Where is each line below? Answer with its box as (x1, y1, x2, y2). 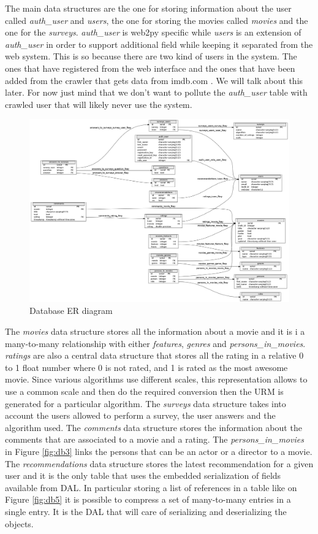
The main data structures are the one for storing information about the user (5, 2, 292, 14)
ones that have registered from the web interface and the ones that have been (5, 61, 295, 74)
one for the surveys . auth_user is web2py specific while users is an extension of (5, 26, 301, 39)
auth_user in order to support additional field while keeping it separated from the (5, 37, 313, 50)
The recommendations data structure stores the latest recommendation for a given (5, 457, 314, 470)
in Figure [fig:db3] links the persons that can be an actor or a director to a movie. (5, 445, 312, 457)
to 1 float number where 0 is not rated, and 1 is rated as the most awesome (5, 360, 288, 373)
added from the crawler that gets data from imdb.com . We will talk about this (5, 74, 303, 86)
